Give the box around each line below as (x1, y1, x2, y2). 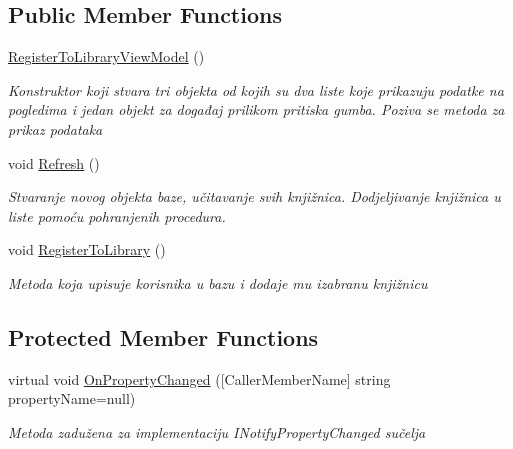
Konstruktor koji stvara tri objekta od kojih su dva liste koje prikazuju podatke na (8, 79, 504, 100)
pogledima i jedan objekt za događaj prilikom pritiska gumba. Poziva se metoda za (8, 99, 505, 120)
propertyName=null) (8, 388, 136, 409)
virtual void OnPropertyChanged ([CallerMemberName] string (8, 368, 391, 389)
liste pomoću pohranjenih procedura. (8, 205, 226, 226)
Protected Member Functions (8, 321, 319, 352)
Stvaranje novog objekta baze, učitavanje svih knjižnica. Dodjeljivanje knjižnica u (8, 186, 501, 207)
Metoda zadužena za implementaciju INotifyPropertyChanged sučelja (8, 421, 426, 442)
